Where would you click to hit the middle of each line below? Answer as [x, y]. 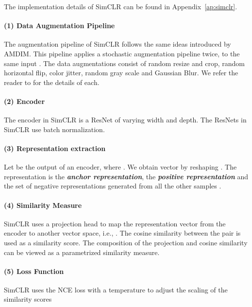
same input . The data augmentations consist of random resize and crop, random [124, 63]
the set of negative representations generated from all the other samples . [113, 186]
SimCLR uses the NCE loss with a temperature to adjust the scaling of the [116, 289]
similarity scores [28, 299]
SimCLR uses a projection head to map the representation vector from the [115, 223]
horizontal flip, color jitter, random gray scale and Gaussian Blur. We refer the [121, 73]
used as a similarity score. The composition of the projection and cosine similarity [126, 242]
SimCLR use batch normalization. [54, 129]
